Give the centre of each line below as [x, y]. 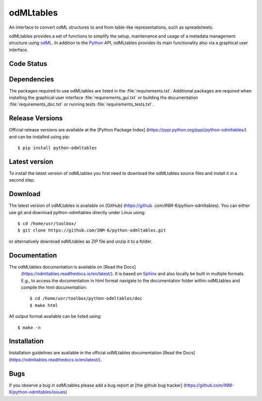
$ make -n [29, 328]
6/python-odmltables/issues [37, 392]
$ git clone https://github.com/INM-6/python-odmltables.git [92, 230]
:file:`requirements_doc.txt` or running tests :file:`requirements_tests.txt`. [81, 104]
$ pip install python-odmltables [57, 148]
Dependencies [32, 79]
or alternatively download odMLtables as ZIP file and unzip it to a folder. [81, 241]
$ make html [44, 305]
